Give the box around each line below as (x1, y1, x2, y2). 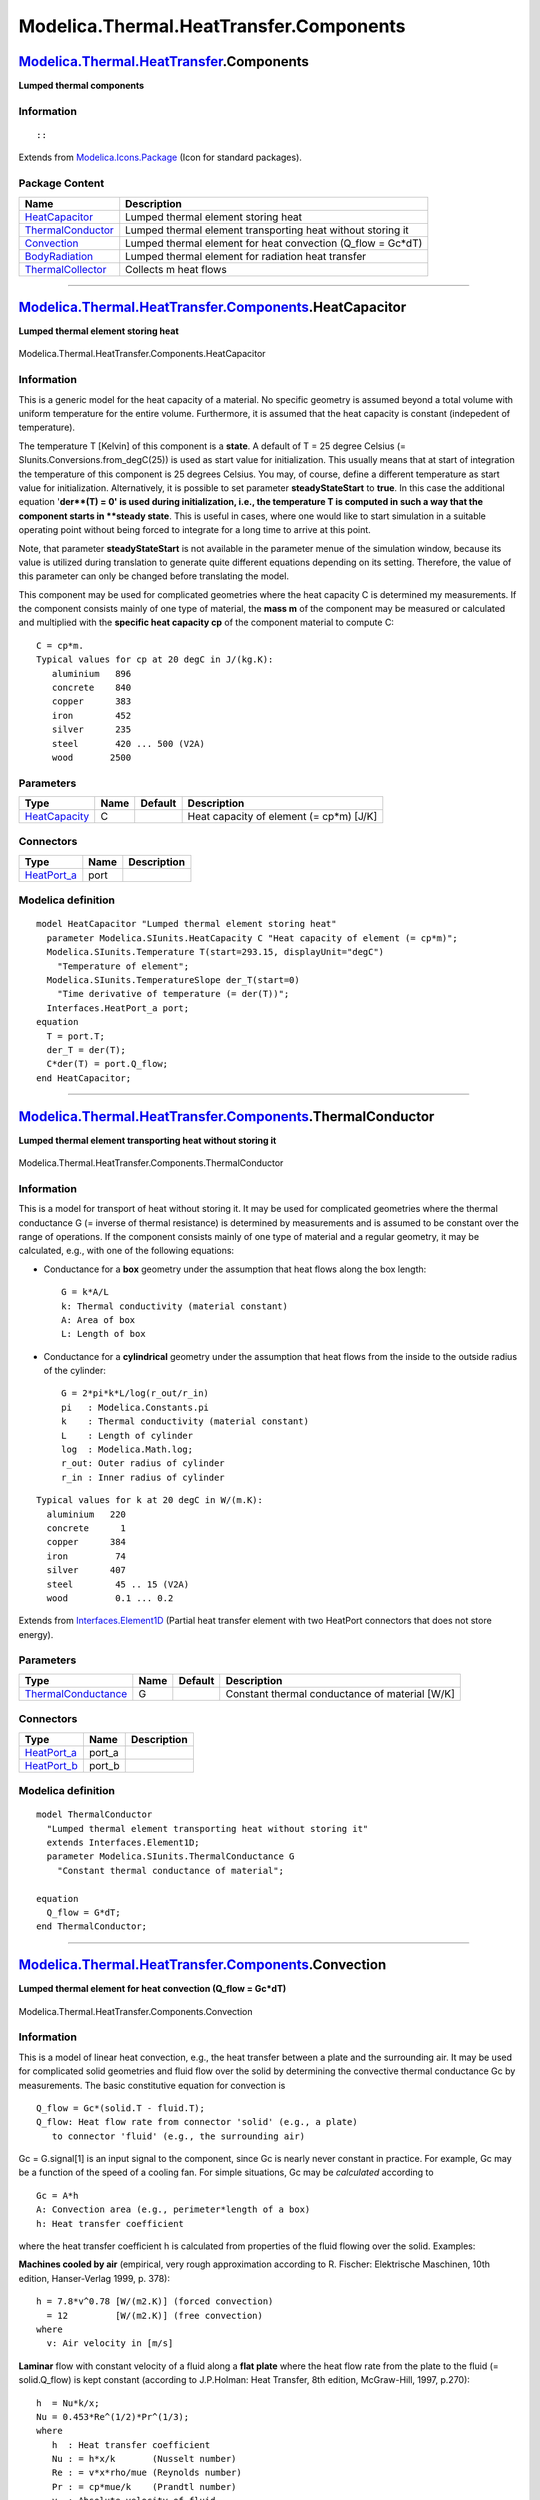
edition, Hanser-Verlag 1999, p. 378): (18, 2272, 170, 2284)
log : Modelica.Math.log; (61, 1444, 194, 1455)
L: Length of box (61, 1328, 146, 1340)
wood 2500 (51, 751, 132, 763)
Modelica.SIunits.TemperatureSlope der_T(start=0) (46, 974, 300, 985)
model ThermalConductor (36, 1809, 153, 1820)
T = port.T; (46, 1030, 105, 1042)
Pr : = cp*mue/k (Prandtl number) (51, 2481, 237, 2492)
